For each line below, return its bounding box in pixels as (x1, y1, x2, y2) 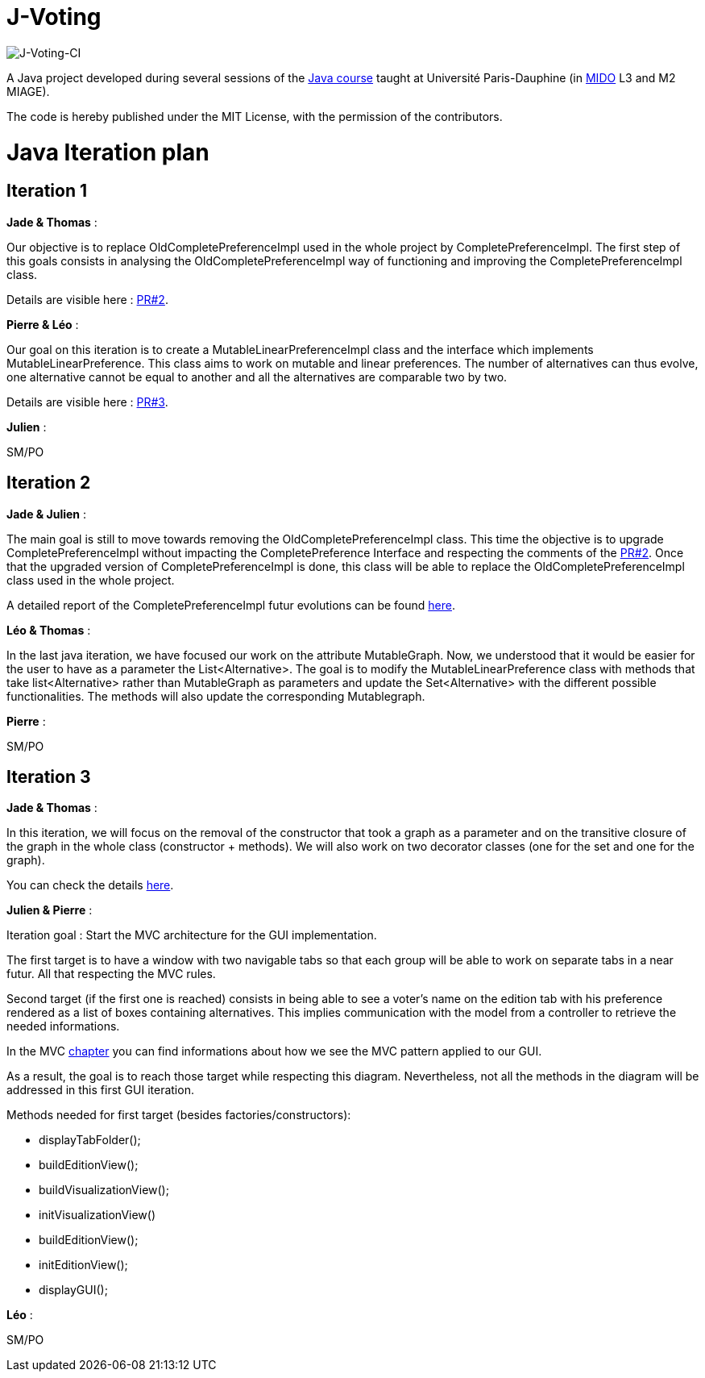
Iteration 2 (6, 473, 91, 493)
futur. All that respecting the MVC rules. (6, 967, 216, 981)
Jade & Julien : (6, 506, 87, 521)
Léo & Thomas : (6, 622, 91, 637)
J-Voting (6, 3, 102, 31)
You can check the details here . (6, 878, 174, 893)
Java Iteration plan (6, 138, 209, 166)
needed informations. (6, 1019, 120, 1034)
